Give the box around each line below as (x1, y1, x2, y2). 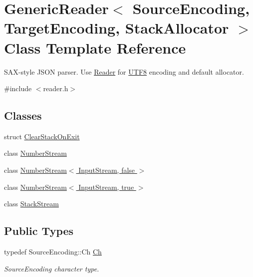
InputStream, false (78, 165, 135, 175)
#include (4, 83, 32, 94)
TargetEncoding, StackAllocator (4, 18, 229, 38)
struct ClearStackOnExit (4, 131, 80, 141)
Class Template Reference (4, 37, 186, 58)
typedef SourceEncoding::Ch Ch (4, 246, 102, 257)
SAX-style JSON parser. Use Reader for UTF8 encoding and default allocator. (4, 66, 244, 77)
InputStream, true (78, 181, 134, 192)
